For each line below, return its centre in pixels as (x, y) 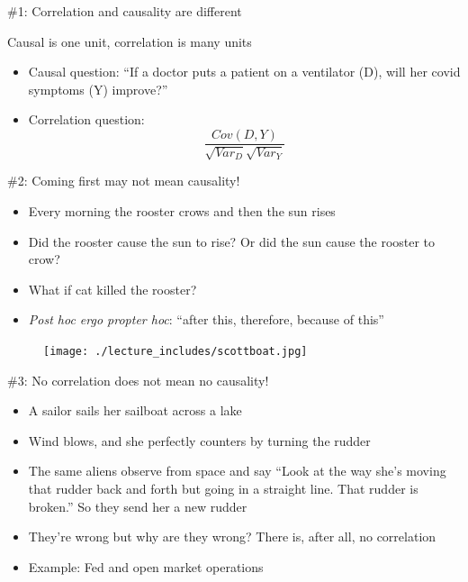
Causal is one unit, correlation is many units (130, 41)
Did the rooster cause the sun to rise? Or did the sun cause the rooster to (232, 241)
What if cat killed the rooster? (112, 289)
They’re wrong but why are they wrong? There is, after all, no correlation (232, 537)
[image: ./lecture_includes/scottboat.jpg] (175, 351)
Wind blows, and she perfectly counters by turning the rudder (199, 440)
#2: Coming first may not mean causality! (124, 181)
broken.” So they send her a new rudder (138, 506)
